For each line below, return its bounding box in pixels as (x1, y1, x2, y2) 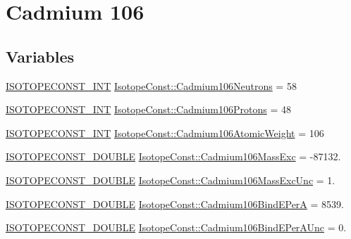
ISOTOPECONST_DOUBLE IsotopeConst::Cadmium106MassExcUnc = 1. (6, 172, 335, 187)
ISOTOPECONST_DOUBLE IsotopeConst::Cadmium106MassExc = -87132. (6, 149, 341, 164)
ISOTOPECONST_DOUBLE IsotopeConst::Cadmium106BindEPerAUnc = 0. (6, 220, 347, 235)
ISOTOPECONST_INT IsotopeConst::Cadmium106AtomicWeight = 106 (6, 125, 324, 140)
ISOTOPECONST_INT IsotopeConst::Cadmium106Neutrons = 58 (6, 78, 297, 93)
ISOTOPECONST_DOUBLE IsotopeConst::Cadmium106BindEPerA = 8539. (6, 196, 344, 211)
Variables (6, 45, 75, 67)
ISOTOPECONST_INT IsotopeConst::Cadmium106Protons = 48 (6, 102, 291, 117)
